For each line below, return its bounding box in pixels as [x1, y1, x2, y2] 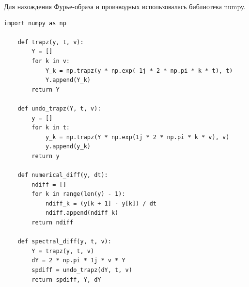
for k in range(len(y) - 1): [31, 191, 125, 198]
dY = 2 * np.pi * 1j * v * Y [31, 257, 125, 264]
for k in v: [31, 57, 70, 64]
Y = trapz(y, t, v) [31, 247, 94, 255]
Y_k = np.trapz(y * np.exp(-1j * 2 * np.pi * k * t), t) [45, 67, 233, 74]
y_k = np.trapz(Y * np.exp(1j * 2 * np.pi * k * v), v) [45, 133, 230, 141]
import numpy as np [4, 19, 66, 27]
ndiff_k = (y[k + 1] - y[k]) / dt [45, 200, 156, 207]
